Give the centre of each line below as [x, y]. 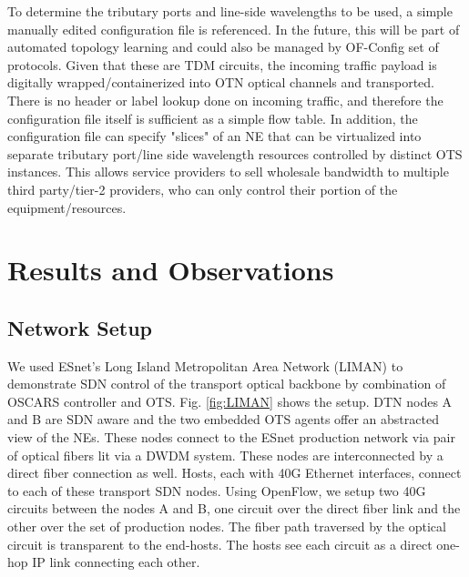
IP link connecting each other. [116, 562]
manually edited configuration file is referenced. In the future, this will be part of [234, 29]
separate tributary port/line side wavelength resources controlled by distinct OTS [235, 153]
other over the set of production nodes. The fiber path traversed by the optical [227, 526]
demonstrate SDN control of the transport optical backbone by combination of [227, 384]
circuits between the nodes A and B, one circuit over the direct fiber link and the [234, 508]
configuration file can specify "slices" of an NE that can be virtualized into [214, 136]
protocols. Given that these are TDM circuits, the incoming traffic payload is [222, 64]
